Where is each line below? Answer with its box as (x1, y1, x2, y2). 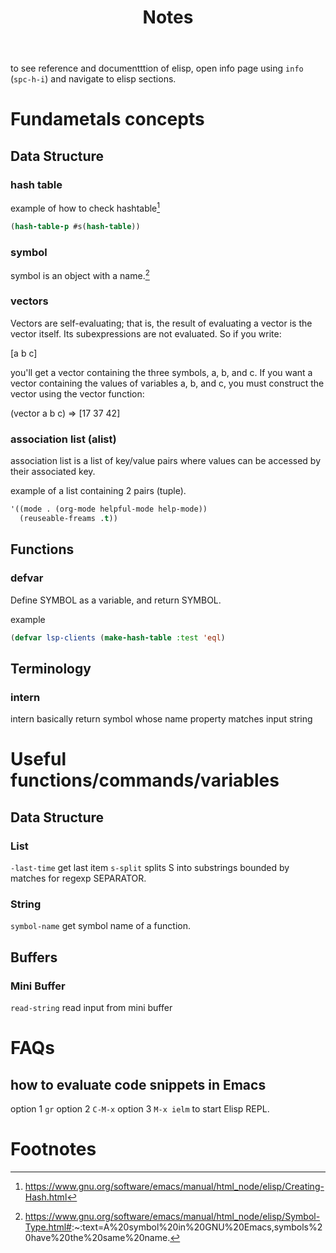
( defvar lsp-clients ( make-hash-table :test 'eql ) (10, 632, 226, 643)
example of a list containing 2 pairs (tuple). (10, 485, 187, 497)
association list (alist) (10, 432, 117, 446)
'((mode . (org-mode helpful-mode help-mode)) (10, 504, 208, 515)
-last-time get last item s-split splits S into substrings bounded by (10, 862, 290, 874)
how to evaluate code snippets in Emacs (10, 1076, 267, 1093)
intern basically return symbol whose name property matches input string (10, 713, 313, 725)
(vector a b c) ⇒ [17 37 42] (10, 407, 121, 419)
